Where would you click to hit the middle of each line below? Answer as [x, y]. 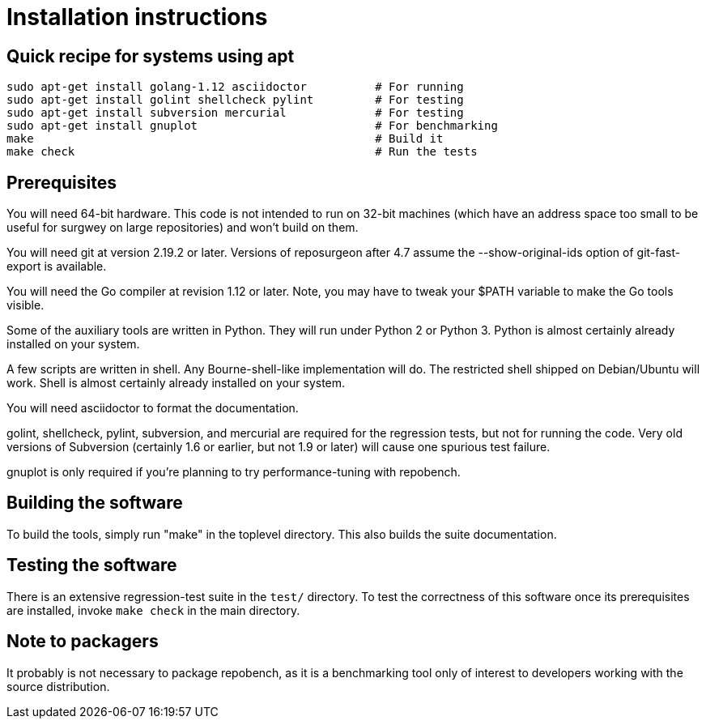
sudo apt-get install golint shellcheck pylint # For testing [235, 100]
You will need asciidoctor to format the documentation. [153, 408]
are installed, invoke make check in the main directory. [153, 610]
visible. [26, 305]
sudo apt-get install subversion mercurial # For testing [235, 113]
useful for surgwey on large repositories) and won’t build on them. [183, 228]
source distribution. [58, 686]
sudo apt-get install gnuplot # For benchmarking [252, 126]
